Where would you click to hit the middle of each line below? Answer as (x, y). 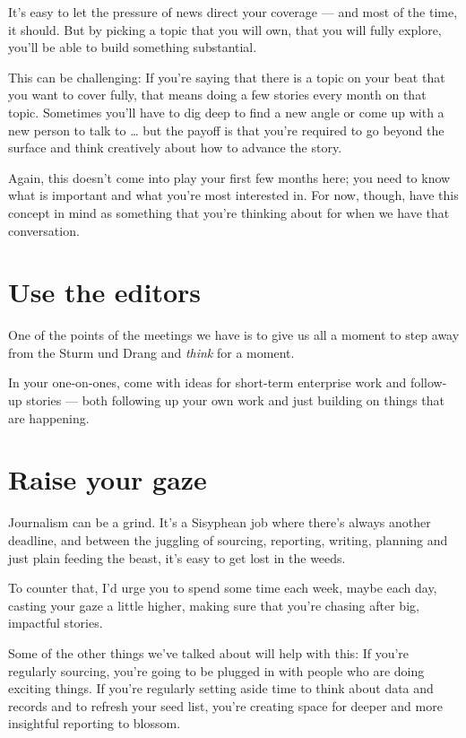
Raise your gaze (108, 479)
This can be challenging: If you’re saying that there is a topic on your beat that (227, 77)
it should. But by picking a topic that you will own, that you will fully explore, (225, 29)
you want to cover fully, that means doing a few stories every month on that (217, 95)
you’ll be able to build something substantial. (133, 47)
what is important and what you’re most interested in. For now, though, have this (233, 195)
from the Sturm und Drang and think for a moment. (151, 352)
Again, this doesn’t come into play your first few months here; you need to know (229, 177)
